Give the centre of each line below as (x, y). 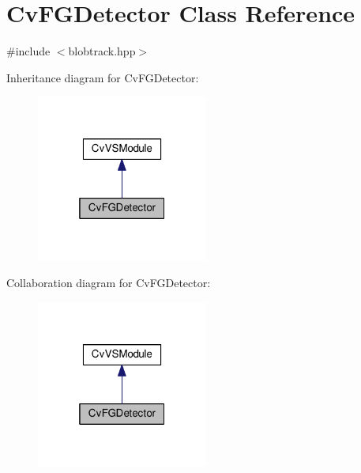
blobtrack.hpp (102, 51)
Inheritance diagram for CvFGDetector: (103, 77)
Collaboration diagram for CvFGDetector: (109, 283)
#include (28, 51)
